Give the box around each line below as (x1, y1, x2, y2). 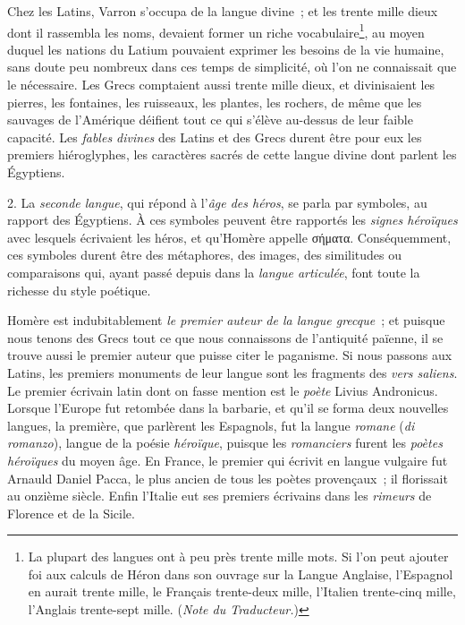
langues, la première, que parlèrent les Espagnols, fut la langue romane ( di (7, 415, 415, 434)
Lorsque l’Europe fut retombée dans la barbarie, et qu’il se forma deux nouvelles (7, 398, 449, 417)
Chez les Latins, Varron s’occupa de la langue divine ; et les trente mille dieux (7, 2, 438, 20)
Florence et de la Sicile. (7, 503, 135, 522)
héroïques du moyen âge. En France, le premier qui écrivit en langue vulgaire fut (7, 450, 448, 469)
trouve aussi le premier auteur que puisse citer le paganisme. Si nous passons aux (7, 346, 452, 364)
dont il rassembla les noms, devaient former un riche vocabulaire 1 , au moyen (7, 20, 425, 41)
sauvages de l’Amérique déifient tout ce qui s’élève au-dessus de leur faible (7, 110, 413, 129)
